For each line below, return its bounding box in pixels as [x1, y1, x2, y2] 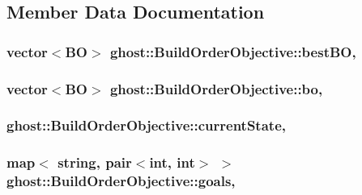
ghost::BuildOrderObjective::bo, [109, 78, 323, 98]
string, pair [57, 152, 132, 172]
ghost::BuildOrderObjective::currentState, [6, 115, 286, 135]
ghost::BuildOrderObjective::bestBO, [109, 41, 356, 61]
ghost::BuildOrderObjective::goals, [6, 171, 236, 191]
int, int [149, 152, 195, 172]
